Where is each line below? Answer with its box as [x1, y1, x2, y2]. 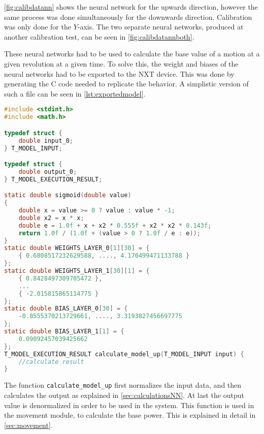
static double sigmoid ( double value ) [4, 192, 131, 199]
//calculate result [18, 358, 84, 365]
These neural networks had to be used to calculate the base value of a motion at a [4, 48, 260, 59]
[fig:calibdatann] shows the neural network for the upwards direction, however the [4, 2, 258, 12]
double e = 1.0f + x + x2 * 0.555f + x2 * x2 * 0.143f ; [18, 222, 212, 229]
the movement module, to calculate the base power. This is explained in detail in [4, 410, 256, 420]
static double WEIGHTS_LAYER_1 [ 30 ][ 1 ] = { [4, 267, 150, 275]
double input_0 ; [18, 137, 74, 144]
